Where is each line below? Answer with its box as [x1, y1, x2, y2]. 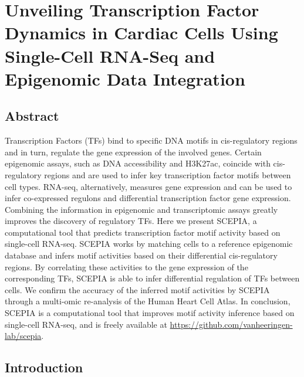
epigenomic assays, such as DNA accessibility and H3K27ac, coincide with [5, 157, 271, 169]
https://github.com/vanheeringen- [170, 318, 293, 330]
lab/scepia [5, 330, 42, 342]
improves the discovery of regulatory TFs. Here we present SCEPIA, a [5, 215, 257, 227]
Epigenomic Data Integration [5, 66, 245, 90]
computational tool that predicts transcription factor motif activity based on [5, 226, 281, 238]
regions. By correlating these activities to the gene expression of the [5, 260, 248, 273]
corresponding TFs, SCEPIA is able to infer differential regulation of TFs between [5, 272, 300, 284]
